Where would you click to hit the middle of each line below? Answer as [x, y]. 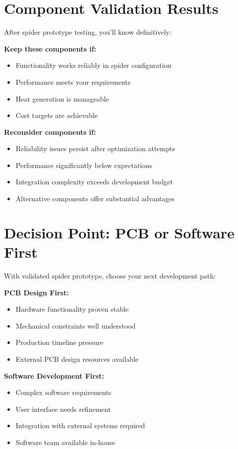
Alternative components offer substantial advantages [95, 198]
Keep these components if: [50, 48]
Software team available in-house [65, 442]
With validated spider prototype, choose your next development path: [110, 275]
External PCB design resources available [77, 359]
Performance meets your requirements [73, 82]
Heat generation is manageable [62, 98]
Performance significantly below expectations [84, 165]
